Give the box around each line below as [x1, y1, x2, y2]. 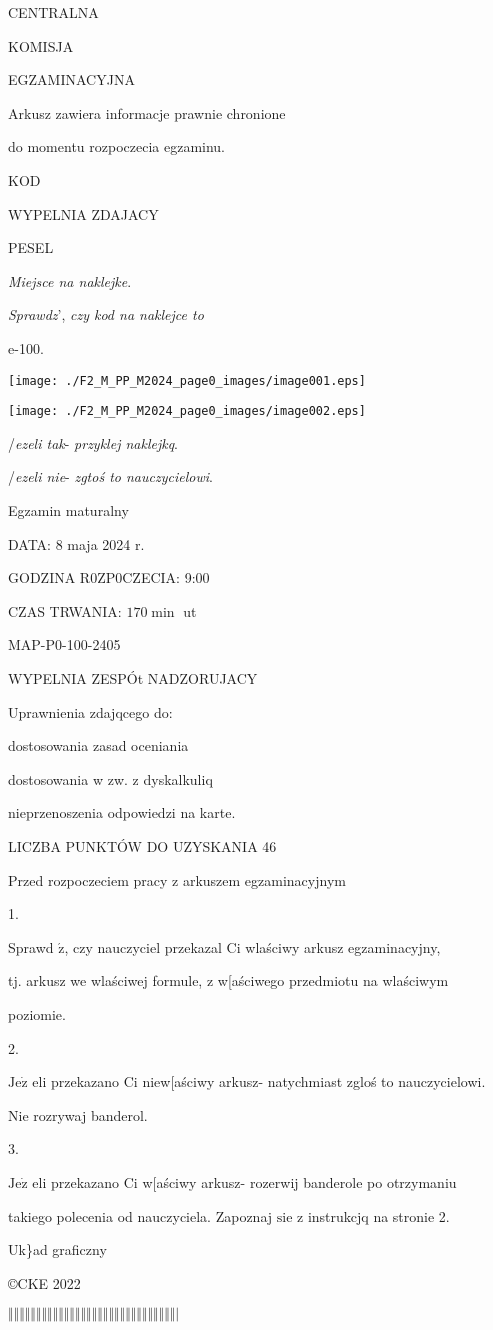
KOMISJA [8, 35, 74, 56]
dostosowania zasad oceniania [8, 735, 189, 756]
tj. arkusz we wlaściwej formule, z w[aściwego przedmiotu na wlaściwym [8, 970, 449, 991]
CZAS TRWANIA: [8, 600, 122, 621]
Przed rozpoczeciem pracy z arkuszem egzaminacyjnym [8, 869, 346, 890]
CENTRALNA [8, 2, 99, 22]
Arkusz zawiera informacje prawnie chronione [8, 102, 286, 123]
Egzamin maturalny [8, 500, 129, 521]
